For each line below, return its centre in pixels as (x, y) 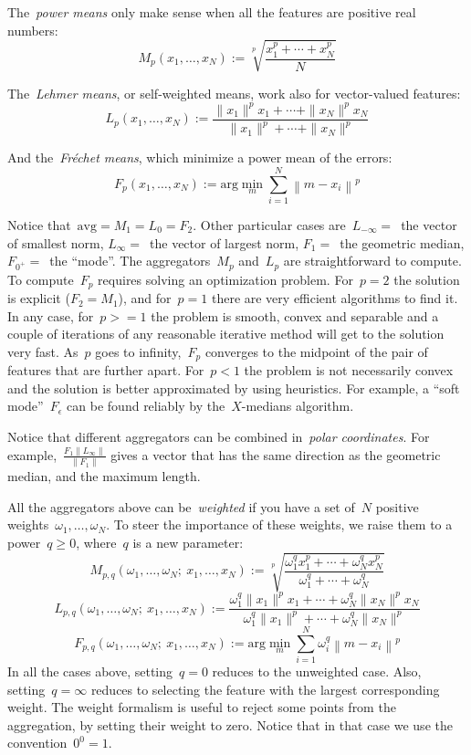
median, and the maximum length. (104, 476)
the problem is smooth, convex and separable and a (295, 315)
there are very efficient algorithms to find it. (335, 298)
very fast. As (43, 351)
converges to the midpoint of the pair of (316, 351)
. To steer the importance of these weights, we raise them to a (279, 524)
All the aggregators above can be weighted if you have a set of (181, 506)
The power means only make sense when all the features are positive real (212, 12)
